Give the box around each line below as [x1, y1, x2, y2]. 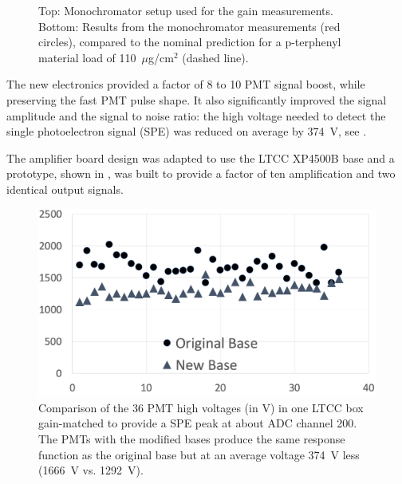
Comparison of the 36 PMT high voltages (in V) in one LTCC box [38, 399, 364, 415]
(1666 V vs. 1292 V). [38, 462, 144, 478]
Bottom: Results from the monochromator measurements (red [38, 18, 341, 34]
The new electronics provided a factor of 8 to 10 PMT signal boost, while [6, 76, 365, 92]
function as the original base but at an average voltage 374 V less [38, 446, 360, 462]
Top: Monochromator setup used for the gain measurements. [38, 2, 333, 18]
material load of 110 [38, 49, 136, 65]
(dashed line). [182, 49, 249, 65]
